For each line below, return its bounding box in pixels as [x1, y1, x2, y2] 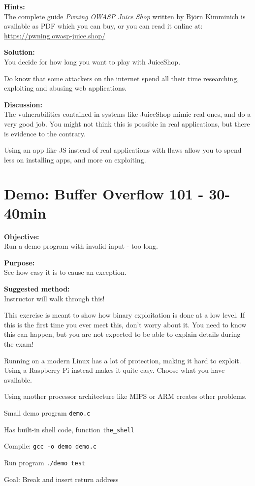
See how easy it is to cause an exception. [4, 267, 127, 277]
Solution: [4, 47, 35, 57]
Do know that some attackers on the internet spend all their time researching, [4, 73, 239, 83]
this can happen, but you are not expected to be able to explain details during [4, 329, 241, 339]
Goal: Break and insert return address [4, 474, 119, 484]
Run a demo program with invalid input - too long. [4, 241, 158, 251]
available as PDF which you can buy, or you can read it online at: [4, 21, 203, 31]
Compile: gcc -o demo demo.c [4, 441, 96, 451]
